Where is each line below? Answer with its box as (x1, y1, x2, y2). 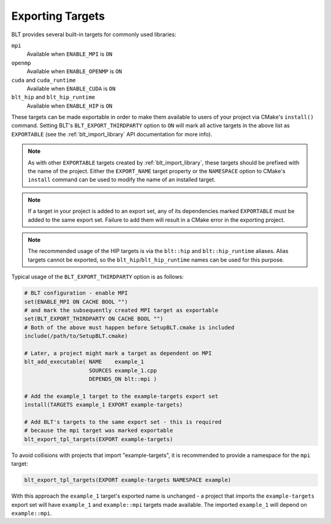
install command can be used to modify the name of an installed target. (28, 176, 216, 184)
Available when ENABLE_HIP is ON (26, 102, 113, 109)
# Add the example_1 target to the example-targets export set (24, 393, 219, 399)
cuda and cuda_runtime (11, 76, 76, 84)
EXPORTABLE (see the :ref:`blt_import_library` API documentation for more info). (11, 130, 213, 138)
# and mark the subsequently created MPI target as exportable (24, 307, 219, 313)
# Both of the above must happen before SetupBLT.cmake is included (24, 324, 235, 331)
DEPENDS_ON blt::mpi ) (89, 375, 158, 383)
